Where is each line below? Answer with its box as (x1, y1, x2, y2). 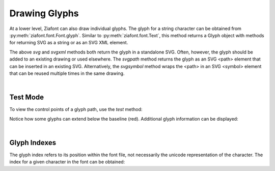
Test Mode (9, 93, 44, 102)
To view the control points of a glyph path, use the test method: (9, 106, 143, 112)
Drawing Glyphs (9, 8, 79, 19)
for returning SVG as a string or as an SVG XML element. (9, 40, 128, 46)
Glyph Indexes (9, 138, 56, 147)
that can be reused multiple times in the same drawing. (9, 70, 125, 76)
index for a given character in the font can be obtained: (9, 159, 125, 165)
